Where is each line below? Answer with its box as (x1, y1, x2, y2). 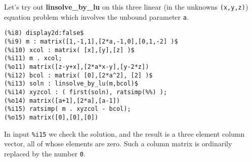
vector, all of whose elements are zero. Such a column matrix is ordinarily (4, 138, 232, 149)
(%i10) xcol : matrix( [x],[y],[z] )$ (4, 46, 135, 54)
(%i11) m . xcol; (4, 55, 62, 62)
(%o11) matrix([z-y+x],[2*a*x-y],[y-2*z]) (4, 63, 149, 70)
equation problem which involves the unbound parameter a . (4, 11, 189, 22)
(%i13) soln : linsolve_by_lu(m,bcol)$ (4, 80, 138, 88)
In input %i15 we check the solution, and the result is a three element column (4, 128, 245, 139)
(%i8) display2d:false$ (4, 29, 84, 37)
